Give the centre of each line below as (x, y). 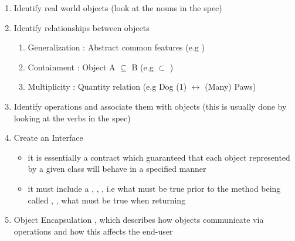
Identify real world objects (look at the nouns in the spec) (118, 8)
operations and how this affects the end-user (93, 231)
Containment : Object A (72, 67)
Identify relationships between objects (82, 27)
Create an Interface (48, 138)
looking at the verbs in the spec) (72, 118)
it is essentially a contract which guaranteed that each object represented (159, 157)
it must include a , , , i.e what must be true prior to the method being (154, 188)
